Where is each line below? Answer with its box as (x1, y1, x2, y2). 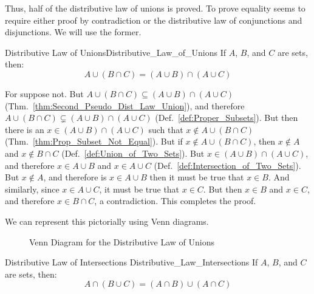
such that (148, 123, 183, 135)
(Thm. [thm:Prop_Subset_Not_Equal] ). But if (5, 135, 183, 148)
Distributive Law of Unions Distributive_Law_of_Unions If (5, 46, 227, 58)
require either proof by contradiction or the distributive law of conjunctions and (5, 13, 302, 26)
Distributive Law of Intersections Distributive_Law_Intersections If (5, 256, 258, 268)
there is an (5, 123, 44, 135)
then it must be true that (149, 171, 244, 183)
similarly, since (5, 182, 60, 195)
